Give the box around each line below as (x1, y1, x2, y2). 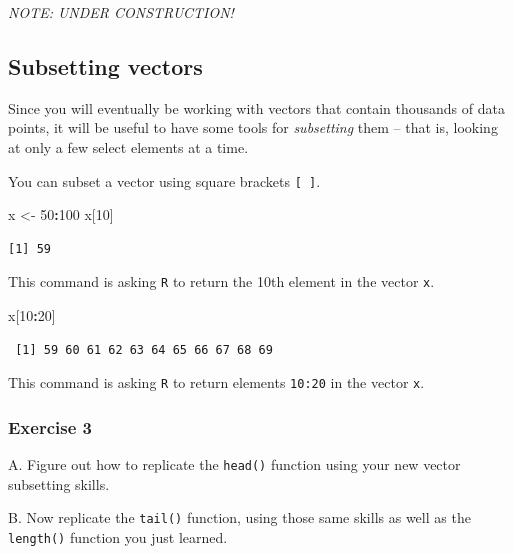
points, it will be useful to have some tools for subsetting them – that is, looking (8, 117, 498, 138)
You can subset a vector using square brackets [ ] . (8, 170, 321, 191)
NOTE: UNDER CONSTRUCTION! (8, 2, 234, 22)
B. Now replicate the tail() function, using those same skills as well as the (8, 507, 471, 528)
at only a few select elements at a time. (8, 136, 249, 157)
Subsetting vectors (8, 50, 203, 81)
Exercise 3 (8, 414, 92, 439)
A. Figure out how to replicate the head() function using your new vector (8, 454, 461, 475)
